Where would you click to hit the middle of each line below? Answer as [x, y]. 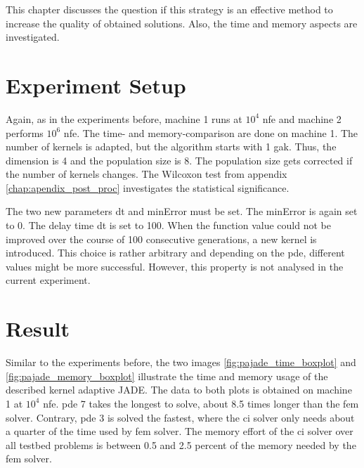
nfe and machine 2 [302, 118]
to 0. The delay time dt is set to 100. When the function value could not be [168, 225]
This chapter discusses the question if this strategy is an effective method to [169, 9]
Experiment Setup [96, 85]
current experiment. [48, 280]
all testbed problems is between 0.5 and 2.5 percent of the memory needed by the [181, 444]
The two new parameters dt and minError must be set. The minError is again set [182, 211]
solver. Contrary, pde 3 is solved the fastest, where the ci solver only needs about [180, 417]
